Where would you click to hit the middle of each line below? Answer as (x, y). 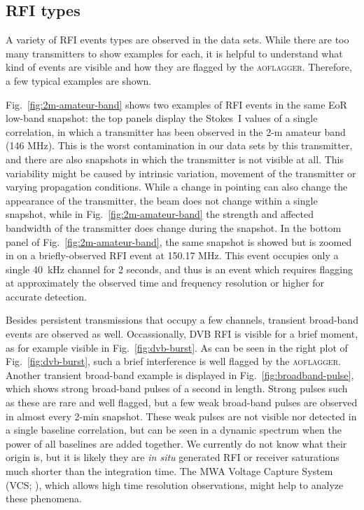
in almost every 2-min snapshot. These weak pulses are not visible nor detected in (181, 416)
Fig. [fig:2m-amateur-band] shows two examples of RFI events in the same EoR (176, 104)
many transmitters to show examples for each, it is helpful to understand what (174, 53)
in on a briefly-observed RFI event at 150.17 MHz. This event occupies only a (172, 255)
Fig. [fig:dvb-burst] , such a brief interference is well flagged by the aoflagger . (173, 361)
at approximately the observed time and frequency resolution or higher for (165, 283)
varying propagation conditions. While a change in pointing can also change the (177, 187)
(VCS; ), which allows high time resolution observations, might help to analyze (175, 484)
